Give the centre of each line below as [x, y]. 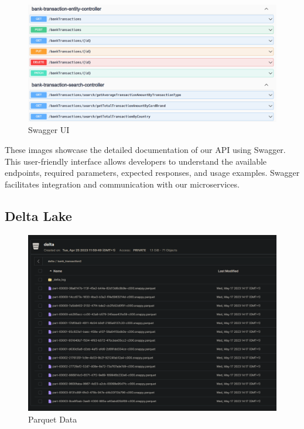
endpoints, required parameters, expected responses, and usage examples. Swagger [152, 173]
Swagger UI [49, 130]
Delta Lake [38, 215]
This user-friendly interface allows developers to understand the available [136, 161]
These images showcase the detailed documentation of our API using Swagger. [145, 149]
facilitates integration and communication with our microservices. [122, 184]
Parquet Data [53, 419]
